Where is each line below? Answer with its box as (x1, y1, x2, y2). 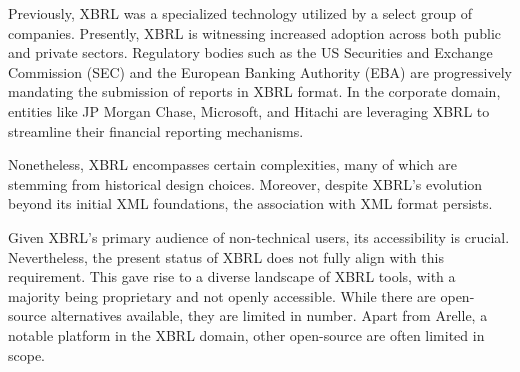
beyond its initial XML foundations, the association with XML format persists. (8, 193, 493, 214)
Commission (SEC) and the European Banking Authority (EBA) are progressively (8, 61, 512, 82)
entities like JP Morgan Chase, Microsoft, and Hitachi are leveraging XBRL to (8, 100, 490, 121)
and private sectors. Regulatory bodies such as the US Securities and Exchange (8, 42, 493, 63)
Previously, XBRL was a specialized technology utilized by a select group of (8, 3, 472, 23)
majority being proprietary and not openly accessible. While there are (8, 285, 436, 306)
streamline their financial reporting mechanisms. (8, 120, 304, 141)
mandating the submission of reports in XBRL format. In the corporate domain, (8, 81, 501, 102)
